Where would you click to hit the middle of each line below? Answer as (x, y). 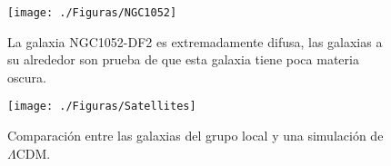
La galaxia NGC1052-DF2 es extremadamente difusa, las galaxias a (195, 41)
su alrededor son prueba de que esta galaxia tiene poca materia (183, 59)
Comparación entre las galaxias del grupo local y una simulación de (195, 136)
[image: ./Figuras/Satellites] (102, 107)
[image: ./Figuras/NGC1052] (92, 13)
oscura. (27, 77)
